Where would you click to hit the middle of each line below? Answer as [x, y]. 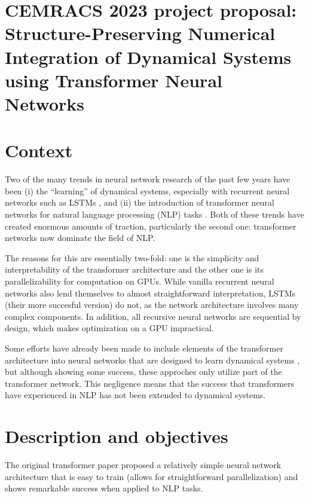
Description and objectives [117, 436]
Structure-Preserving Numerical [140, 33]
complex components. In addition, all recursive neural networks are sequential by [153, 316]
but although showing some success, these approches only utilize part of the [143, 372]
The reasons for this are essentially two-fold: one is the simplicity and [132, 257]
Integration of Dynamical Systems [148, 56]
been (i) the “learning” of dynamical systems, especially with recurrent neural [147, 190]
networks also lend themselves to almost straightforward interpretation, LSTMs [150, 293]
